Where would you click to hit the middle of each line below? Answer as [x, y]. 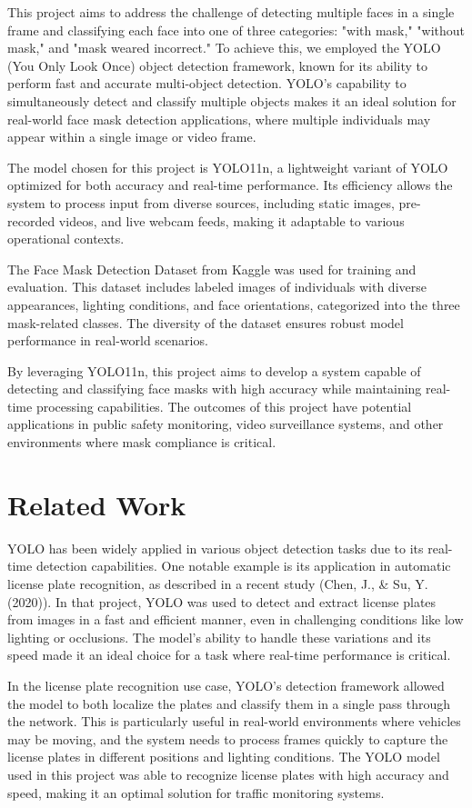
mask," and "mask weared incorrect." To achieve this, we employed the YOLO [224, 48]
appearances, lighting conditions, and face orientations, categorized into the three [234, 304]
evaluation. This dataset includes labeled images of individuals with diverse [217, 287]
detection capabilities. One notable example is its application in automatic [243, 566]
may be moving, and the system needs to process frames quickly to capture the [228, 738]
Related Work [97, 504]
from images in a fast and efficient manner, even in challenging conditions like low [236, 619]
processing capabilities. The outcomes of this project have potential [224, 406]
